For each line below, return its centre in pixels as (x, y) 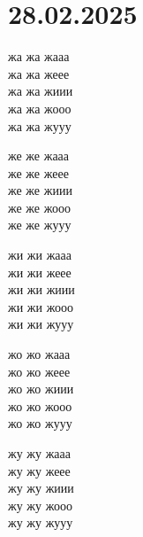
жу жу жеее (39, 470)
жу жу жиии (41, 488)
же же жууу (40, 225)
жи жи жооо (41, 306)
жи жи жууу (41, 324)
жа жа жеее (39, 73)
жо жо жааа (39, 354)
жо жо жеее (39, 371)
